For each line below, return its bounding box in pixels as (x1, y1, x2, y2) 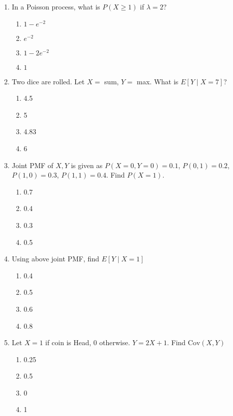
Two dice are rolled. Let (11, 76, 85, 86)
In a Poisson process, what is (11, 1, 100, 11)
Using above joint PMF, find (11, 253, 99, 264)
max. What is (137, 76, 179, 86)
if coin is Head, (45, 337, 91, 348)
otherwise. (99, 337, 130, 348)
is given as (71, 160, 103, 170)
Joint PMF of (11, 160, 53, 170)
